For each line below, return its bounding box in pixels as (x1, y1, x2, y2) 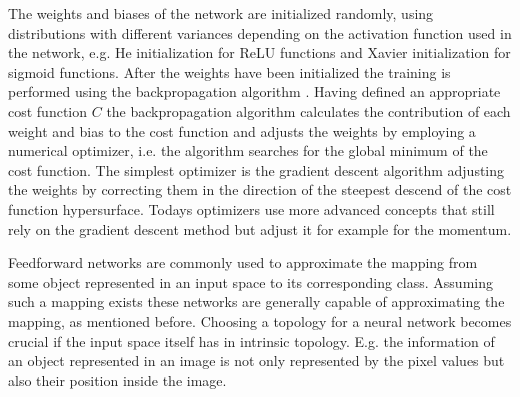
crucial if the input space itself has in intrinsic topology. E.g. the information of (8, 330, 495, 351)
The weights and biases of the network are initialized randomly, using (8, 3, 434, 23)
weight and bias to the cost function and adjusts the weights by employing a (8, 120, 476, 141)
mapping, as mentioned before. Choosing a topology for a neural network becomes (8, 310, 512, 331)
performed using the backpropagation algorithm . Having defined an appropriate (8, 81, 501, 102)
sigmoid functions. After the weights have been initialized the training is (8, 61, 451, 82)
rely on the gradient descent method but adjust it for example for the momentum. (8, 218, 512, 239)
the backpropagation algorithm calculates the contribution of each (106, 100, 511, 121)
